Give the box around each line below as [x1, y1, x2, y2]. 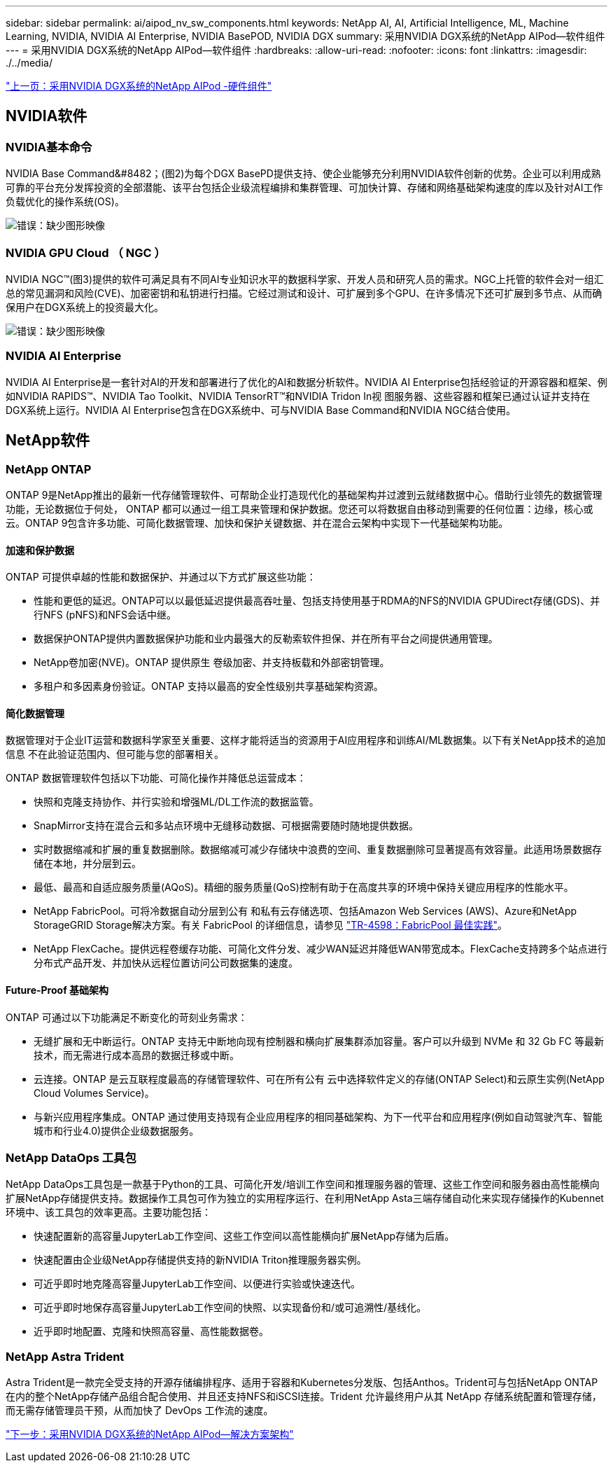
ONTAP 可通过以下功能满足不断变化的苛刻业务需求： [6, 1011, 248, 1023]
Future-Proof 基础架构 [6, 983, 109, 996]
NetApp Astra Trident [6, 1349, 125, 1364]
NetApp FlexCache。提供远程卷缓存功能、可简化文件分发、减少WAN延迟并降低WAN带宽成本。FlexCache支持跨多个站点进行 [34, 943, 607, 955]
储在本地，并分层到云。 [34, 857, 141, 870]
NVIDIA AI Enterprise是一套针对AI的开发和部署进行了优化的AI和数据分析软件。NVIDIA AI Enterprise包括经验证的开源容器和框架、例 [6, 375, 607, 388]
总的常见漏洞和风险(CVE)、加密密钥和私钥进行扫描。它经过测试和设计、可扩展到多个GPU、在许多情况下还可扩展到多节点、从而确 [6, 286, 603, 299]
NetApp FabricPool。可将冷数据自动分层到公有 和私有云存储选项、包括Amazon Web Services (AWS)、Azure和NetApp [34, 905, 577, 917]
